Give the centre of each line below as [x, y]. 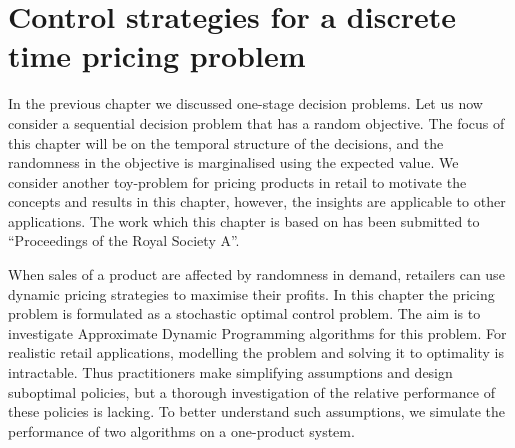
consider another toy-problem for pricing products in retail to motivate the [237, 181]
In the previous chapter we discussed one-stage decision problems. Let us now [245, 103]
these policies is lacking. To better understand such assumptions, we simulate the [256, 411]
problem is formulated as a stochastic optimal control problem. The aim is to [244, 313]
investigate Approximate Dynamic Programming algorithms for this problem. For [257, 332]
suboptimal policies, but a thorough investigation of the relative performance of [251, 391]
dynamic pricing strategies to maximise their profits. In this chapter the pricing [251, 293]
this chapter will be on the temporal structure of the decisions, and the [226, 142]
